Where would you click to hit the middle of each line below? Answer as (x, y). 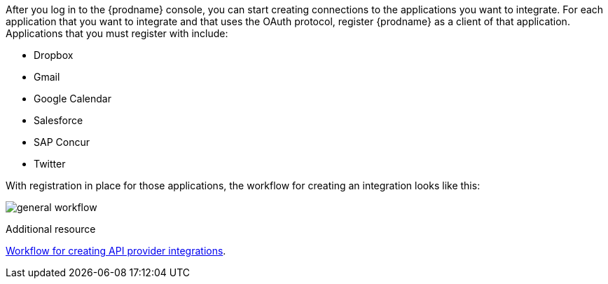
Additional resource (51, 229)
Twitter (50, 164)
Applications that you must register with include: (117, 33)
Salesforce (58, 120)
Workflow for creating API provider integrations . (116, 251)
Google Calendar (72, 99)
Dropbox (54, 55)
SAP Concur (62, 142)
